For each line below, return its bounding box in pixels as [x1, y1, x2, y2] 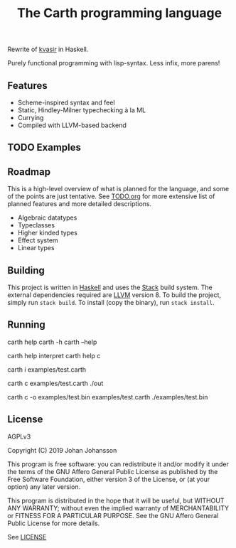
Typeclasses [17, 221, 55, 230]
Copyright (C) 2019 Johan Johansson [7, 446, 117, 454]
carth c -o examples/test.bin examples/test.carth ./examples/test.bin [7, 392, 208, 401]
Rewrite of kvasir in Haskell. [7, 45, 89, 54]
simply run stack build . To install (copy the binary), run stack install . [7, 299, 215, 307]
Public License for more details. [7, 519, 100, 527]
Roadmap [7, 166, 51, 178]
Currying [17, 114, 44, 122]
